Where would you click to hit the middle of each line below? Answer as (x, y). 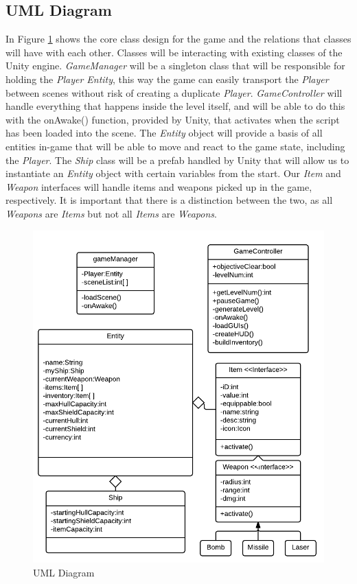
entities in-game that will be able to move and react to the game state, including (175, 146)
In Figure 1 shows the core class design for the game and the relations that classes (178, 39)
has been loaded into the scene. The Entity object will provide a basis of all (164, 133)
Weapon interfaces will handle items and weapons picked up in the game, (159, 186)
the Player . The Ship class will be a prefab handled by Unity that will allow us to (177, 160)
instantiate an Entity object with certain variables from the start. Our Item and (173, 173)
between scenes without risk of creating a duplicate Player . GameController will (174, 92)
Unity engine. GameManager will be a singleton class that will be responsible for (175, 66)
